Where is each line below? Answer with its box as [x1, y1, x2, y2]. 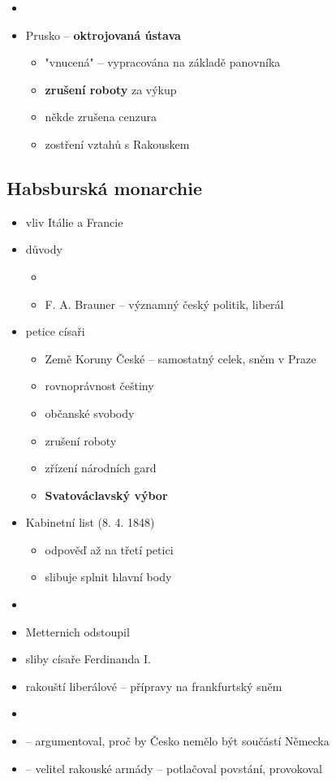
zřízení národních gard [45, 459, 157, 476]
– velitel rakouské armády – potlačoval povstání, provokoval [25, 759, 322, 776]
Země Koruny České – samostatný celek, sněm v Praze [45, 350, 317, 367]
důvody [25, 241, 62, 258]
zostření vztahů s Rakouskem [45, 135, 190, 152]
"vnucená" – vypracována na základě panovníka [45, 54, 281, 71]
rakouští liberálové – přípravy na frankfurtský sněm [25, 677, 282, 694]
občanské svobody [45, 404, 135, 421]
